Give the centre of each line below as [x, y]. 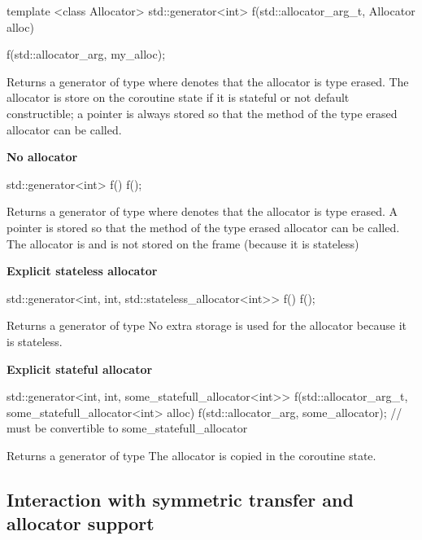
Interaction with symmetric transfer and [180, 499]
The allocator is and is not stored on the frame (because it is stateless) [183, 243]
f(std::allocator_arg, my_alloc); [86, 54]
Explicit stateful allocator [80, 369]
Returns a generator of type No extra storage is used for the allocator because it [207, 325]
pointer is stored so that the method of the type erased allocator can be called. [203, 227]
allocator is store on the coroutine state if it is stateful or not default [178, 97]
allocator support [80, 523]
